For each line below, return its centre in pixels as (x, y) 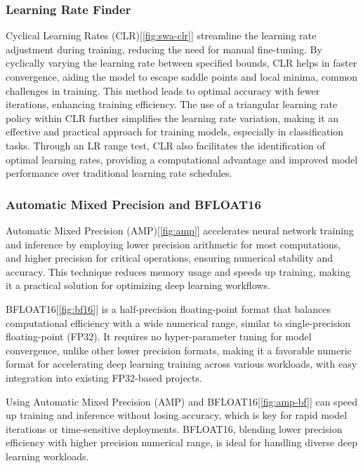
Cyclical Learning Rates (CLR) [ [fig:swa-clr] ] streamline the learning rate (161, 35)
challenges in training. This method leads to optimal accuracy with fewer (163, 90)
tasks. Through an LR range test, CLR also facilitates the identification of (165, 145)
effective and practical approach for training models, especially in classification (175, 132)
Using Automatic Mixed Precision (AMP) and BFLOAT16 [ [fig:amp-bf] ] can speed (182, 401)
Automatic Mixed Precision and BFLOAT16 (133, 204)
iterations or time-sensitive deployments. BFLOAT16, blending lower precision (174, 428)
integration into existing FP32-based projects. (104, 377)
